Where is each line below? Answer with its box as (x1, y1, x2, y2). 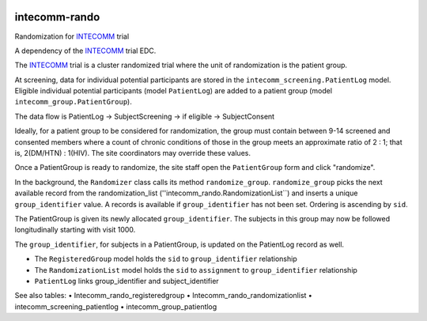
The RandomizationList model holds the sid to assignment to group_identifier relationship (34, 265, 357, 274)
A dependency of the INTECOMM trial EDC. (14, 46, 157, 55)
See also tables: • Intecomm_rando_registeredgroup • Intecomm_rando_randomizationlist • (14, 291, 312, 300)
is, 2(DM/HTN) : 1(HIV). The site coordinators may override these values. (14, 149, 251, 158)
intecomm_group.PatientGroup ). (14, 97, 132, 107)
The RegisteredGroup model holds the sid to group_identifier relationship (34, 254, 297, 264)
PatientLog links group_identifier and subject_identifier (34, 276, 219, 285)
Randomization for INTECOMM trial (14, 32, 130, 41)
